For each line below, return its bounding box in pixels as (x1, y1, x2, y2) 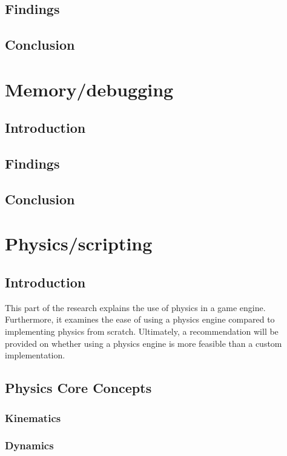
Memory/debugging (5, 76, 174, 101)
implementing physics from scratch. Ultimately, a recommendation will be (5, 325, 279, 338)
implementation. (5, 349, 65, 361)
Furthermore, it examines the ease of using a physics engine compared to (5, 313, 275, 326)
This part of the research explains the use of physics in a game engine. (5, 301, 266, 313)
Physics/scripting (5, 231, 153, 256)
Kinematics (5, 410, 61, 425)
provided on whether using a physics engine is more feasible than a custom (5, 337, 282, 349)
